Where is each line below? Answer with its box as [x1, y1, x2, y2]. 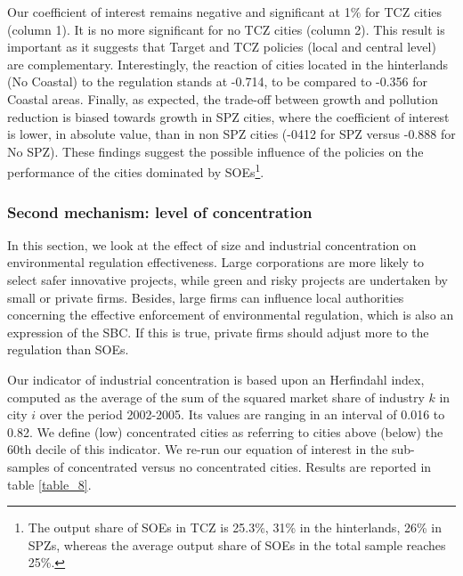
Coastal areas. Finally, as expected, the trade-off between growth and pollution [7, 89, 438, 108]
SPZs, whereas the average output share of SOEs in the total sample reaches [28, 535, 446, 554]
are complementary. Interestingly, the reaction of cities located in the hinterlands [7, 54, 449, 73]
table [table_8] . [7, 475, 92, 493]
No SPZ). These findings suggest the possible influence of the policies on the [7, 142, 424, 160]
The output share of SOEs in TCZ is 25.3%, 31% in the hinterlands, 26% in [28, 518, 442, 537]
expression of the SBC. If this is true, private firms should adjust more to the [7, 322, 429, 341]
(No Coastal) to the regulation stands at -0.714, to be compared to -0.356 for [7, 72, 428, 91]
